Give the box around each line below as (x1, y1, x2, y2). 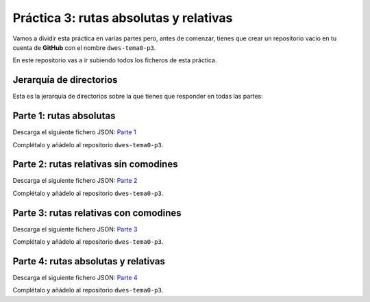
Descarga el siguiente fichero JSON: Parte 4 (12, 274, 138, 282)
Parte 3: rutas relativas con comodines (12, 207, 182, 218)
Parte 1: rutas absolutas (12, 110, 116, 122)
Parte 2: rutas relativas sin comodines (12, 158, 178, 171)
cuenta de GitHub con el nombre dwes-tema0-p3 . (12, 43, 156, 51)
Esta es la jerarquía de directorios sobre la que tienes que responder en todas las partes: (12, 92, 263, 101)
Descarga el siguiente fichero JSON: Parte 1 (12, 128, 136, 136)
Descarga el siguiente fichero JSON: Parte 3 (12, 225, 138, 233)
